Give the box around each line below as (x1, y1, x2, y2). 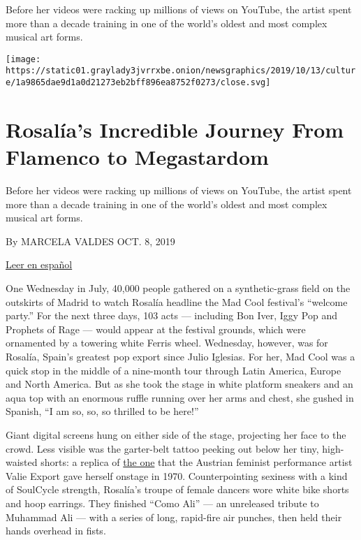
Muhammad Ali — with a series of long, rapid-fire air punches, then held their (6, 509, 342, 524)
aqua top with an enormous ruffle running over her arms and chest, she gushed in (6, 390, 354, 404)
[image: (6, 54, 41, 64)
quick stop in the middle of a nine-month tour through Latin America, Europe (6, 363, 341, 377)
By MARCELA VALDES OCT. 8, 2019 (6, 233, 175, 248)
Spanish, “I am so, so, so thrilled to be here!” (6, 404, 199, 418)
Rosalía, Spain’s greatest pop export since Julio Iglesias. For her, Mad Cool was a (6, 349, 355, 363)
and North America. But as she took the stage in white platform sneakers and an (6, 377, 353, 391)
